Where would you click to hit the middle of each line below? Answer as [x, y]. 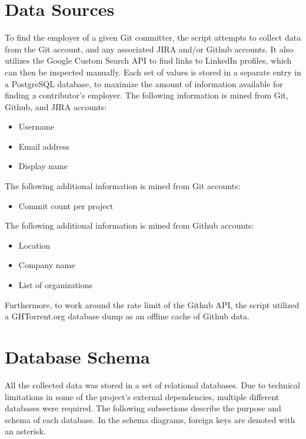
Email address [44, 146]
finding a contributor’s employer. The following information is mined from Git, [147, 95]
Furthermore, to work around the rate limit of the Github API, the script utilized [152, 304]
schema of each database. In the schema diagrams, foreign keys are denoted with [150, 419]
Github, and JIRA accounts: [56, 106]
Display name [43, 166]
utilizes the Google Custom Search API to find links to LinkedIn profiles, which [148, 60]
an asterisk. [25, 431]
